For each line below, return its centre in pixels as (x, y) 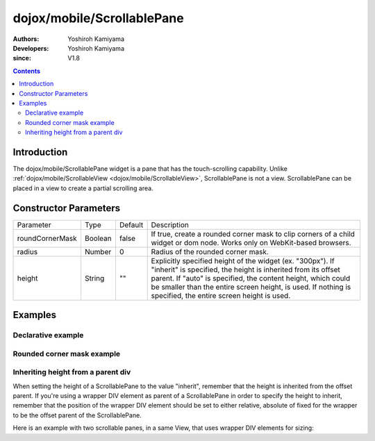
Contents (27, 71)
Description (170, 224)
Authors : (26, 39)
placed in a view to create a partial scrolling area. (83, 188)
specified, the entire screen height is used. (221, 295)
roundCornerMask (47, 238)
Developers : (31, 48)
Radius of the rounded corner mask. (210, 251)
